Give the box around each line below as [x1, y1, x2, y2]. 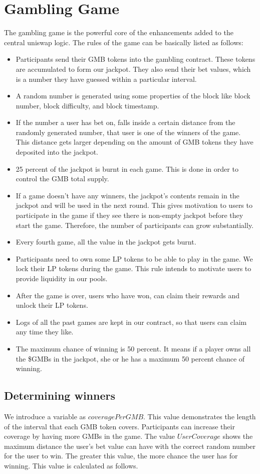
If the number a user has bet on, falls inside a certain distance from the [16, 117, 235, 128]
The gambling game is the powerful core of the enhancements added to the [4, 27, 233, 38]
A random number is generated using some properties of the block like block [16, 90, 250, 101]
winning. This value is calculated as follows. [4, 460, 138, 470]
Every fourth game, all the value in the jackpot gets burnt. [16, 236, 196, 247]
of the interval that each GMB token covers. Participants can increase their [4, 421, 235, 431]
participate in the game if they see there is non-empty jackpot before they [16, 210, 243, 220]
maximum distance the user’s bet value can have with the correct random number [4, 440, 256, 451]
